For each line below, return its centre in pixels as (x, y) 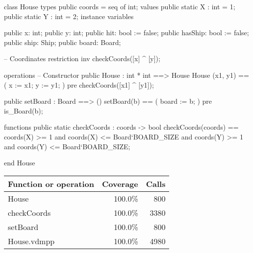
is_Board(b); (24, 110)
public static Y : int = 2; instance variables (69, 16)
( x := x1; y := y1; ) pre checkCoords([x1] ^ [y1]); (79, 84)
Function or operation (51, 184)
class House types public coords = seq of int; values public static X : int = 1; (120, 6)
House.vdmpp (31, 241)
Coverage (120, 184)
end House (20, 163)
